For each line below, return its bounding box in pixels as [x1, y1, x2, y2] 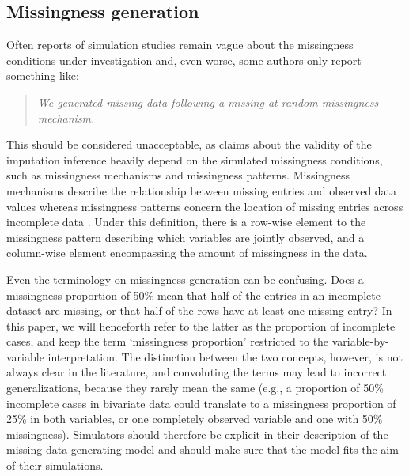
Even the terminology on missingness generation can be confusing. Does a [6, 270, 364, 287]
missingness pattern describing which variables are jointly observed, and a [6, 229, 365, 245]
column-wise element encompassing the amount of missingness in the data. [6, 244, 368, 261]
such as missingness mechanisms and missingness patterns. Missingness [6, 167, 350, 183]
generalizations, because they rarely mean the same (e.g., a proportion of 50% [6, 380, 384, 396]
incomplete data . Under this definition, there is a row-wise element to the [6, 213, 366, 230]
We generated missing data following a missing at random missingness [37, 93, 379, 110]
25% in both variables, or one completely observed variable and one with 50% [6, 410, 383, 427]
